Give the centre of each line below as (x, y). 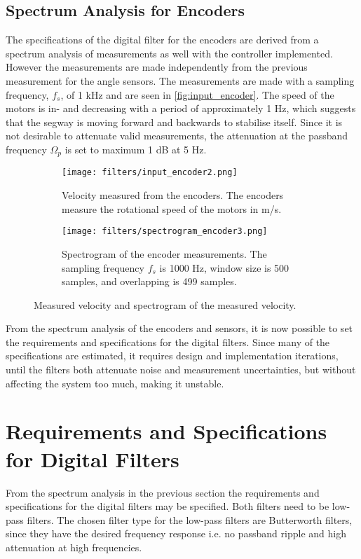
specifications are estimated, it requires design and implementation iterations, (172, 356)
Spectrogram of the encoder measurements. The (164, 253)
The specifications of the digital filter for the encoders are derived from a (162, 40)
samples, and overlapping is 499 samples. (149, 281)
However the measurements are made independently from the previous (157, 67)
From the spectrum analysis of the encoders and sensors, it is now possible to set (179, 328)
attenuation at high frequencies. (74, 547)
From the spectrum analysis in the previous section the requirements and (163, 492)
